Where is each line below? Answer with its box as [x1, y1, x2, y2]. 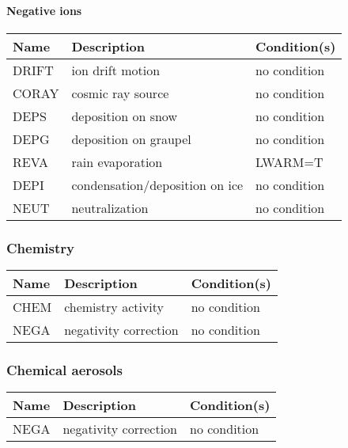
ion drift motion [71, 60, 161, 79]
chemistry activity [64, 298, 165, 317]
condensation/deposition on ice [71, 175, 244, 194]
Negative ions [6, 2, 82, 18]
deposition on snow [71, 106, 177, 125]
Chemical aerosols [6, 359, 123, 379]
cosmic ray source [71, 83, 169, 102]
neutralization [71, 198, 149, 217]
